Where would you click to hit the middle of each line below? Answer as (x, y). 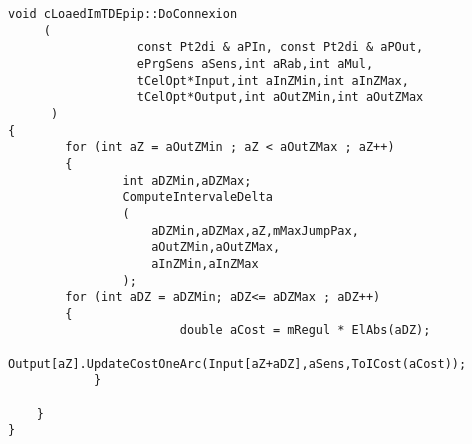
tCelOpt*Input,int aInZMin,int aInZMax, (272, 80)
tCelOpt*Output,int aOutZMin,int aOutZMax (280, 97)
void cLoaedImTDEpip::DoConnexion (123, 14)
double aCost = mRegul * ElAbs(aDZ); (305, 330)
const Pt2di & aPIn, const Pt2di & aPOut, (280, 47)
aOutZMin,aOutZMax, (216, 247)
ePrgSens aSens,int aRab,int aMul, (255, 63)
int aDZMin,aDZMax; (187, 180)
